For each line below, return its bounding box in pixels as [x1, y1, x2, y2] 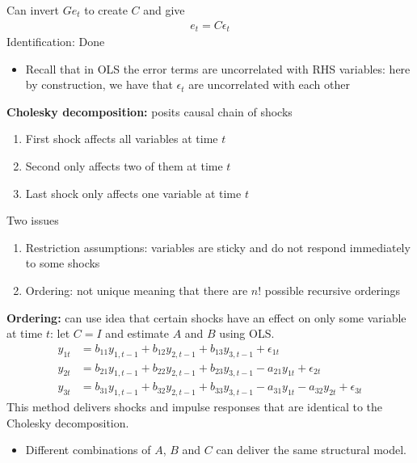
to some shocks [25, 255, 100, 271]
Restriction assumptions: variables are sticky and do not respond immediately [25, 238, 411, 255]
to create [84, 2, 128, 18]
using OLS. [219, 325, 275, 342]
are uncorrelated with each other [188, 76, 350, 93]
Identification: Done [6, 33, 105, 50]
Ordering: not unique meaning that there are [25, 282, 248, 299]
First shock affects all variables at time [25, 130, 218, 147]
